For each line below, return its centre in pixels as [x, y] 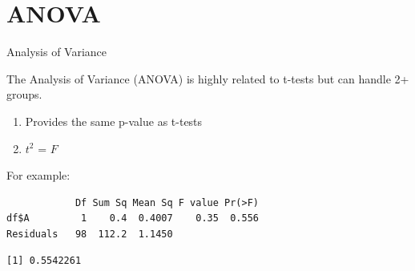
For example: [38, 175]
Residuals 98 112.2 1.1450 [90, 234]
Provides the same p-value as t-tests [114, 121]
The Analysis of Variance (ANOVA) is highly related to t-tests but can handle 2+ [208, 78]
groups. [24, 94]
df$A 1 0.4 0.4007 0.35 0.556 [133, 218]
